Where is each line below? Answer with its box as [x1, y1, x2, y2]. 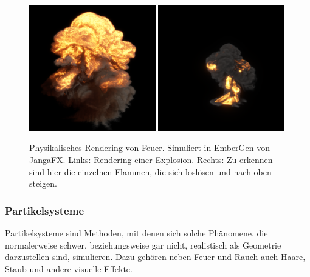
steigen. [29, 177, 57, 190]
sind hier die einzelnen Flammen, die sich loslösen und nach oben [29, 165, 272, 178]
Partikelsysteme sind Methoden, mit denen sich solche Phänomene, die [5, 226, 268, 239]
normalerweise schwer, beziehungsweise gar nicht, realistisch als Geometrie [5, 238, 281, 251]
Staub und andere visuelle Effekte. [5, 262, 133, 275]
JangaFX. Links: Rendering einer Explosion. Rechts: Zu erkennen [29, 153, 273, 165]
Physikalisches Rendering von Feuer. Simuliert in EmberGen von [29, 141, 270, 154]
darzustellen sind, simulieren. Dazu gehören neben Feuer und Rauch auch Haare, [5, 250, 306, 263]
